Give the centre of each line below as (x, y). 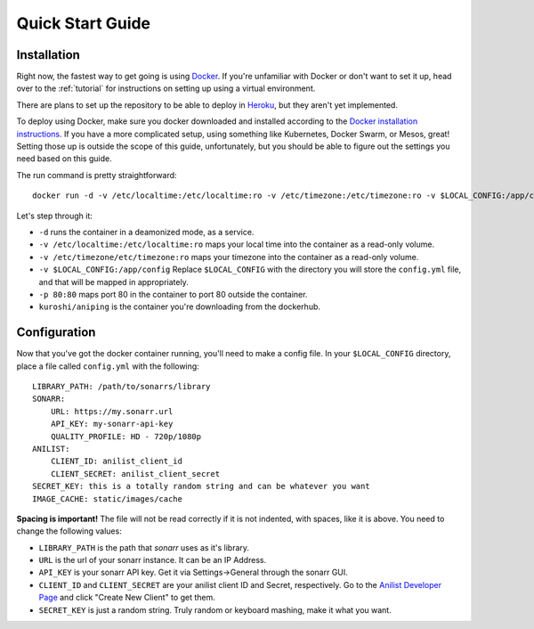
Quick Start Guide (84, 23)
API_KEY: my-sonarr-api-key (112, 424)
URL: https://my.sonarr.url (112, 411)
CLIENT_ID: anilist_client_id (116, 462)
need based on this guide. (64, 159)
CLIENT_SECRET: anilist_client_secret (135, 474)
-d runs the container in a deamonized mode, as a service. (146, 232)
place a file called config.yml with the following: (108, 366)
